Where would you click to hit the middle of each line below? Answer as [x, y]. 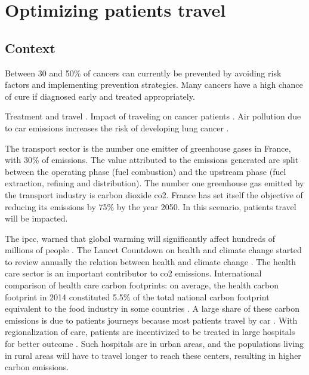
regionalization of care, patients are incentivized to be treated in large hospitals [150, 332]
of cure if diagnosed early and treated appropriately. [100, 96]
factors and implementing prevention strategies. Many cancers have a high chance [154, 84]
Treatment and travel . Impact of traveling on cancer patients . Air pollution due [153, 116]
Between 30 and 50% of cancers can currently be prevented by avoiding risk [143, 73]
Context [30, 47]
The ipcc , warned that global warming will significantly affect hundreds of [140, 238]
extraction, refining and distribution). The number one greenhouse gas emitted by [154, 183]
